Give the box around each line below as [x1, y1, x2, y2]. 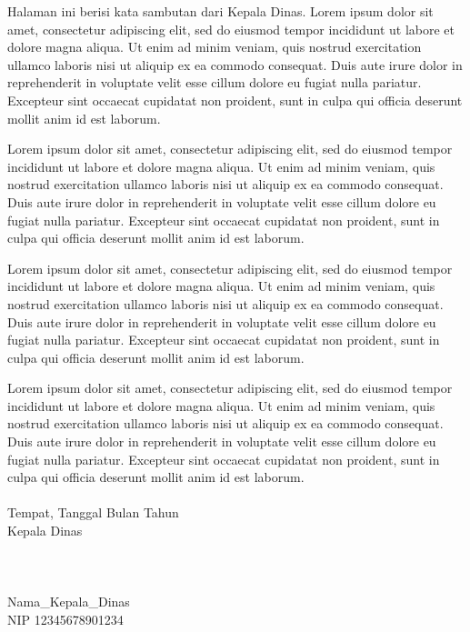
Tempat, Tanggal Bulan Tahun [7, 503, 179, 522]
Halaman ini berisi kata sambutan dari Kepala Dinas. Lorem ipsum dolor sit [7, 2, 434, 20]
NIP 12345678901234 [7, 610, 124, 628]
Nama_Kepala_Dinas [7, 592, 130, 611]
